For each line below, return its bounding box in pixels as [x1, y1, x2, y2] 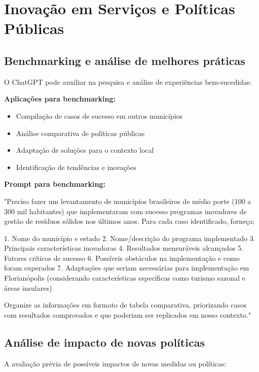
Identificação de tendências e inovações [16, 161, 136, 172]
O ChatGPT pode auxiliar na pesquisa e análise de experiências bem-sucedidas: [4, 76, 252, 87]
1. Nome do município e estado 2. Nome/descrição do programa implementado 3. [4, 232, 255, 243]
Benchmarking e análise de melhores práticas [4, 52, 245, 68]
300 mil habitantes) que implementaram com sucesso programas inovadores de [4, 206, 247, 216]
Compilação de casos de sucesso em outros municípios [16, 110, 183, 121]
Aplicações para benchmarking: [4, 93, 116, 104]
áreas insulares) [4, 282, 52, 293]
